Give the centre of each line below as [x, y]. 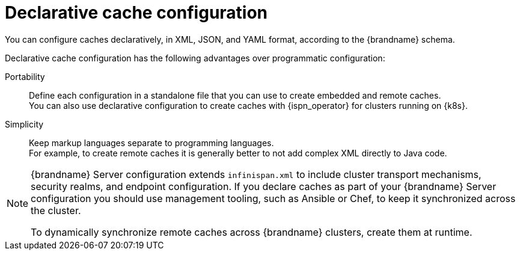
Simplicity [24, 124]
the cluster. [56, 210]
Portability [25, 76]
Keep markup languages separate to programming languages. [151, 143]
